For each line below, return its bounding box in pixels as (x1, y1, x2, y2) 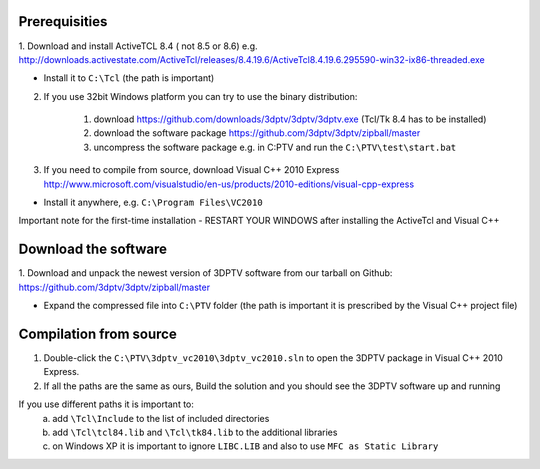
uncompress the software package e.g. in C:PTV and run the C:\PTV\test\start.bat (93, 141, 457, 153)
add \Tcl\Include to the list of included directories (52, 412, 270, 424)
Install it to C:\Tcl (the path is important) (43, 72, 215, 84)
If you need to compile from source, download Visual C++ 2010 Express (43, 164, 340, 176)
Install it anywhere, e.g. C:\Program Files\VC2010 (43, 196, 264, 209)
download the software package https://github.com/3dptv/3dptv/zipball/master (93, 127, 421, 139)
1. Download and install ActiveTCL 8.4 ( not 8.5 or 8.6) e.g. (18, 40, 259, 52)
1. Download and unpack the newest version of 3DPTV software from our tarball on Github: (18, 267, 393, 279)
